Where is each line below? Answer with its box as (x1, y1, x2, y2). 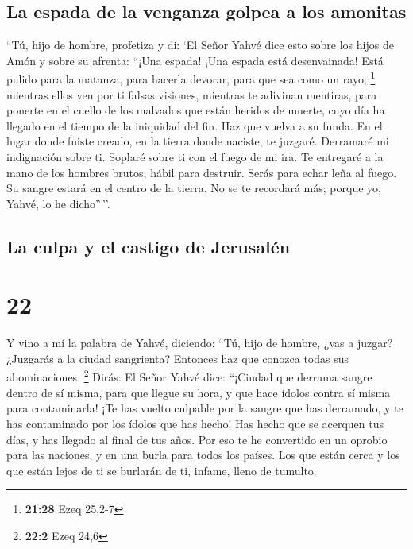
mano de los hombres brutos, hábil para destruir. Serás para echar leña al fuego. (6, 164, 397, 180)
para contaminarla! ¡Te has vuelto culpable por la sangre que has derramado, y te (6, 400, 403, 416)
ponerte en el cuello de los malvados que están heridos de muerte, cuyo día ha (6, 102, 385, 118)
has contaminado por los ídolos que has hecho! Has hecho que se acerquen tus (6, 415, 384, 431)
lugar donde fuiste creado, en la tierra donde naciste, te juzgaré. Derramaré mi (6, 133, 389, 149)
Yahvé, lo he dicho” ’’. (6, 195, 110, 211)
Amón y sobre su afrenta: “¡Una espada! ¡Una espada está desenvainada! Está (6, 52, 384, 68)
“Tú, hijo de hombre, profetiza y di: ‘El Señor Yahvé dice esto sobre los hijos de (6, 37, 394, 53)
